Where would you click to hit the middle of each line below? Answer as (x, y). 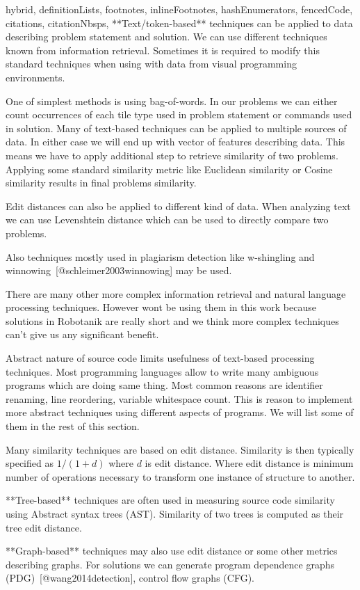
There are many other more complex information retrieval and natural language (176, 293)
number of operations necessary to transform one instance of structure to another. (180, 476)
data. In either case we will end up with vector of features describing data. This (175, 142)
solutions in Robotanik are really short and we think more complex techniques (172, 320)
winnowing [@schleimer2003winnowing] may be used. (119, 270)
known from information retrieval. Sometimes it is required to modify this (163, 50)
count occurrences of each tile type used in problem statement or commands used (179, 114)
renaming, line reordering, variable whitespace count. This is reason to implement (179, 398)
